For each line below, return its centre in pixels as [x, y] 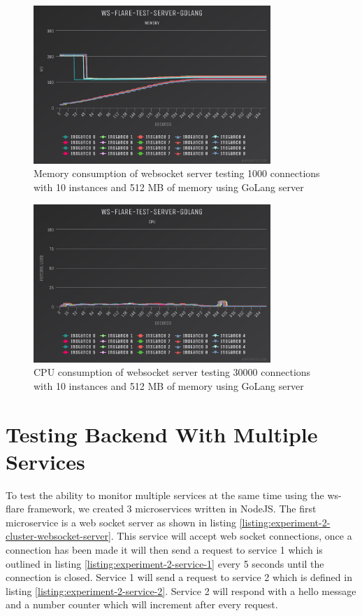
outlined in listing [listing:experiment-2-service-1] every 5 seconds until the [165, 563]
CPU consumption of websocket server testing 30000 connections [172, 372]
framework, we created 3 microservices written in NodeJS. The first [172, 509]
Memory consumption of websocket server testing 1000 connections [177, 173]
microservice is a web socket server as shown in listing [121, 522]
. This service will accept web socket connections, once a [231, 536]
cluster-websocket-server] [58, 536]
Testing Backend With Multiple [162, 434]
